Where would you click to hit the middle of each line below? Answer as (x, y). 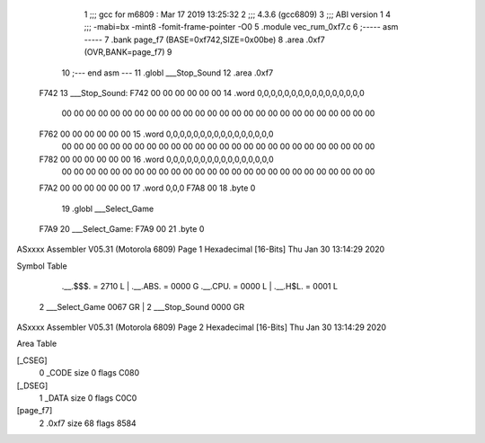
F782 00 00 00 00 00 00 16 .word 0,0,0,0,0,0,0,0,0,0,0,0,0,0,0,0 (156, 159)
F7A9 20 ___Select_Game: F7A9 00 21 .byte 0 (122, 229)
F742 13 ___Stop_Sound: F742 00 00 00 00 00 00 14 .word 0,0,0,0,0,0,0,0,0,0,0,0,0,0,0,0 (202, 93)
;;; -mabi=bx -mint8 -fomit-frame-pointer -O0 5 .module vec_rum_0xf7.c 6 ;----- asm (241, 27)
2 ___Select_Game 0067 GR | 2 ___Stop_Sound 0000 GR (142, 306)
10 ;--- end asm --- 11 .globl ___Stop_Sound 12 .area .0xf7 (168, 73)
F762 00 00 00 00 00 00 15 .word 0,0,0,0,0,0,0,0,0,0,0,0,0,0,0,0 (156, 134)
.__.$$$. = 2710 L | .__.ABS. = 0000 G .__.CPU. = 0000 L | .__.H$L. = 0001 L (200, 287)
